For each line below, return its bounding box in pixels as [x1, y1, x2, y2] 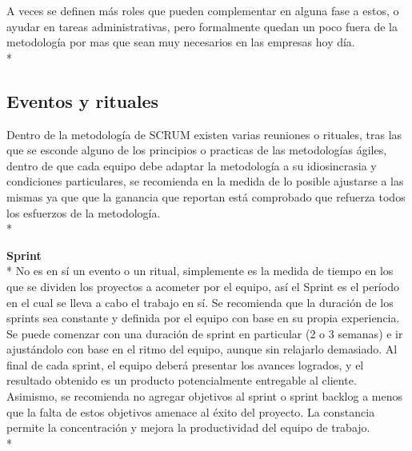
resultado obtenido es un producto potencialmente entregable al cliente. [6, 372, 357, 389]
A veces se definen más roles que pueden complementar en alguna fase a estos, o [6, 2, 399, 18]
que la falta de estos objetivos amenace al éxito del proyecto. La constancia [6, 403, 375, 420]
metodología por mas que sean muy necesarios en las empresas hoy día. [6, 34, 355, 50]
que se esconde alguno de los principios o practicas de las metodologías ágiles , [6, 142, 387, 158]
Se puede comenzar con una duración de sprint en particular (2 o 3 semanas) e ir [6, 325, 403, 341]
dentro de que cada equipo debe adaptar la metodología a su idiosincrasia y [6, 157, 377, 174]
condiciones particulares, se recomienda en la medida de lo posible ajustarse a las [6, 173, 404, 190]
